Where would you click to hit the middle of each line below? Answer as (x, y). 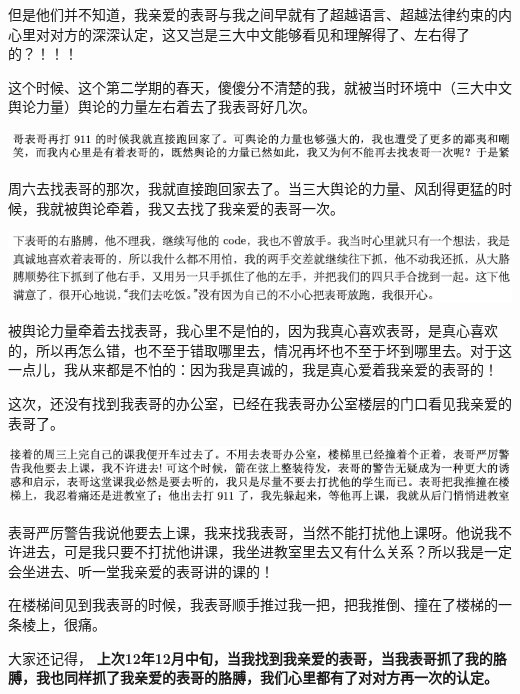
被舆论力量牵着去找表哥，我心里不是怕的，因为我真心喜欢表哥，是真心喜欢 (253, 330)
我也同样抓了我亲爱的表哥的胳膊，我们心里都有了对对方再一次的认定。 (266, 677)
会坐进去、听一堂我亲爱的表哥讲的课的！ (141, 570)
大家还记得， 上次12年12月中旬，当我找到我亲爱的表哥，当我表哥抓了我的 (250, 657)
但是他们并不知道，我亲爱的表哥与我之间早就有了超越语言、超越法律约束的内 (260, 14)
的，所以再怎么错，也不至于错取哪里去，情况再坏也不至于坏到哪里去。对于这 (260, 349)
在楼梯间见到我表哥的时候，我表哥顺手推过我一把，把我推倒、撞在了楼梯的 (253, 604)
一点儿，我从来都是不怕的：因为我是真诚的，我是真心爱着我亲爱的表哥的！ (253, 369)
